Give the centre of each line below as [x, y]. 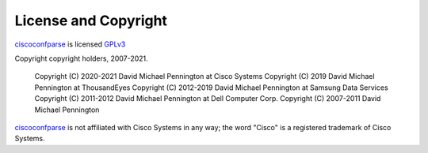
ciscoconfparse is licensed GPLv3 [70, 44]
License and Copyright [91, 21]
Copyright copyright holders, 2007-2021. [81, 58]
